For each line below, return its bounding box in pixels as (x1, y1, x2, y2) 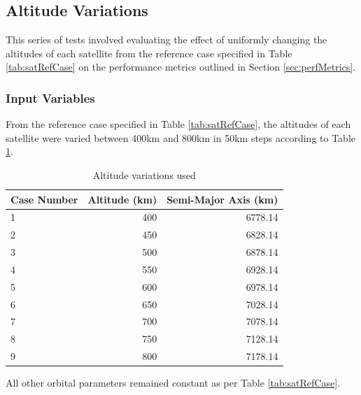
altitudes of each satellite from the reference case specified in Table (6, 45, 292, 60)
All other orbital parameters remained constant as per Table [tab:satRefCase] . (6, 375, 340, 390)
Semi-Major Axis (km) (167, 192, 278, 206)
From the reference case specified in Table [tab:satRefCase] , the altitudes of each (6, 117, 351, 131)
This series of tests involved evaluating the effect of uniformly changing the (6, 32, 327, 47)
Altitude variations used (92, 167, 196, 182)
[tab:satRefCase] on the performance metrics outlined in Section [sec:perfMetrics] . (6, 59, 356, 74)
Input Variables (6, 89, 95, 106)
